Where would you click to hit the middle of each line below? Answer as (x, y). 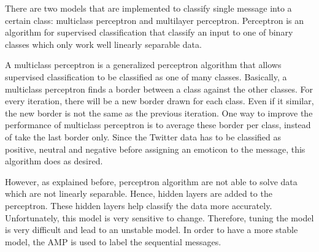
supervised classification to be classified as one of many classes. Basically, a (146, 76)
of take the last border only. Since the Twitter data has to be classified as (143, 136)
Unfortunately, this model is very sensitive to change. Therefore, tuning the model (159, 217)
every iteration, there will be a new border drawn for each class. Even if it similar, (159, 101)
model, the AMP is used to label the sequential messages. (113, 241)
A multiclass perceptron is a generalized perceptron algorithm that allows (143, 65)
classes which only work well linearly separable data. (103, 44)
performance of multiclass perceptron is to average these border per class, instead (158, 125)
